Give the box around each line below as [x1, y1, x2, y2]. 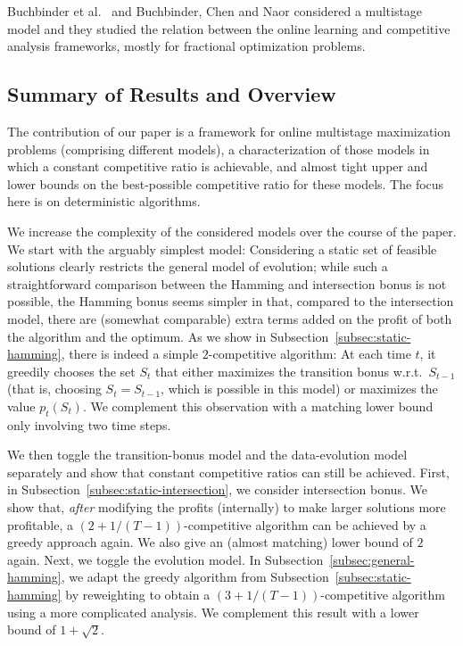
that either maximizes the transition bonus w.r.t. [154, 361, 423, 380]
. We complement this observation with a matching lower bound [82, 396, 434, 415]
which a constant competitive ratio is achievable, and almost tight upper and [7, 157, 428, 176]
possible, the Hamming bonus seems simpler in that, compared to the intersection [7, 292, 454, 311]
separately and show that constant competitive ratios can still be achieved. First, [7, 462, 450, 481]
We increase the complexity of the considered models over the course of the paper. [7, 221, 457, 240]
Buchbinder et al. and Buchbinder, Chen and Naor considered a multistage [7, 2, 423, 20]
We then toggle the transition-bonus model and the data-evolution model [7, 445, 408, 464]
